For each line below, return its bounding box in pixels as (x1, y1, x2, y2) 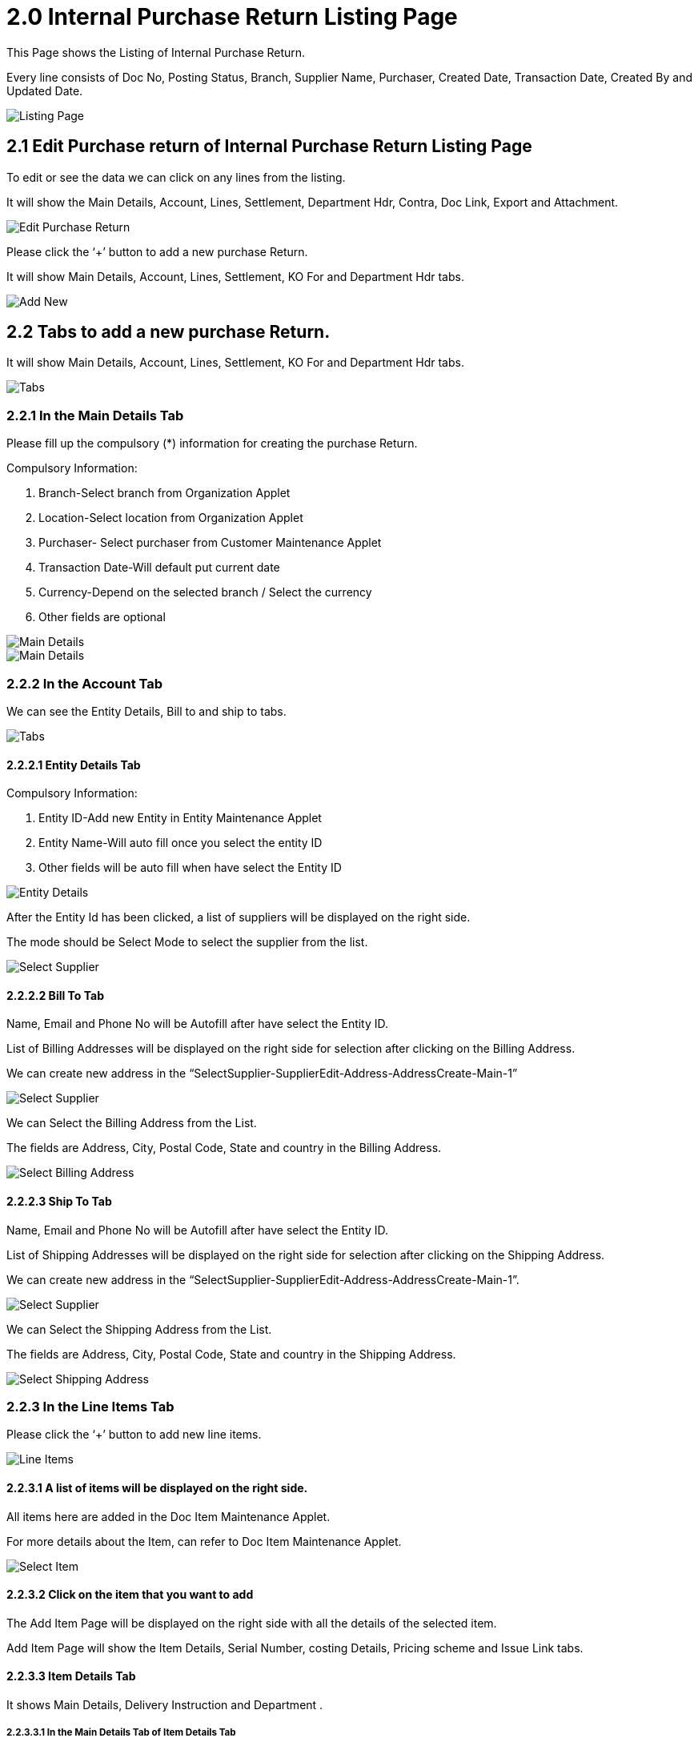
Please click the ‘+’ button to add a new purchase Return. (6, 244, 308, 259)
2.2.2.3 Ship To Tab (6, 1194, 112, 1208)
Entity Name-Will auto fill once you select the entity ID (38, 836, 323, 850)
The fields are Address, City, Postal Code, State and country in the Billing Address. (6, 1141, 442, 1155)
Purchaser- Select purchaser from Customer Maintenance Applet (38, 536, 382, 550)
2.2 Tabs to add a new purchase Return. (6, 322, 331, 343)
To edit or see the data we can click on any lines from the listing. (6, 170, 346, 184)
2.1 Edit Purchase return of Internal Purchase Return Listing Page (6, 136, 532, 157)
